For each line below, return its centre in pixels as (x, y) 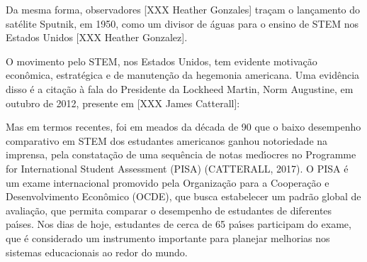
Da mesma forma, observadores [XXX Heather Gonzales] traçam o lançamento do (183, 9)
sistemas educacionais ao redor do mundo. (97, 252)
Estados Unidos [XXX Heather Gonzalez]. (97, 37)
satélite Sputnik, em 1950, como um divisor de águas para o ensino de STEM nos (182, 23)
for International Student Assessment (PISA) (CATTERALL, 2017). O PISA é (177, 168)
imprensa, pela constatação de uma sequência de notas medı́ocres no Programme (181, 154)
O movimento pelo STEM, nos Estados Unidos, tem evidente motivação (162, 61)
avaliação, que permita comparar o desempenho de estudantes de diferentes (169, 210)
